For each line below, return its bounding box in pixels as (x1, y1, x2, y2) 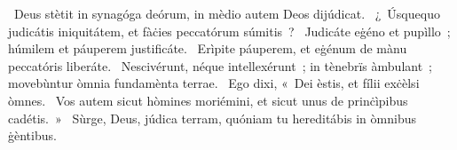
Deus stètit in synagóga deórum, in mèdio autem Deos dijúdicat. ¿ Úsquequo (13, 4, 440, 22)
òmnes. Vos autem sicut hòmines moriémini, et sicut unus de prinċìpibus (8, 91, 408, 109)
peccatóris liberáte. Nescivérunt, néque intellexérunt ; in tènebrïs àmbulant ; (8, 56, 433, 75)
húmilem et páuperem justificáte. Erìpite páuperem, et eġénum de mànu (8, 39, 407, 58)
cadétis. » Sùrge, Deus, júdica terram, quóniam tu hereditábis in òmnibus (8, 108, 416, 127)
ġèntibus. (8, 126, 57, 145)
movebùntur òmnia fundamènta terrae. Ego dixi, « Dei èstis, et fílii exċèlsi (8, 74, 420, 92)
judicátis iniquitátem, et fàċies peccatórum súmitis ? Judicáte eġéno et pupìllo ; (8, 21, 451, 40)
